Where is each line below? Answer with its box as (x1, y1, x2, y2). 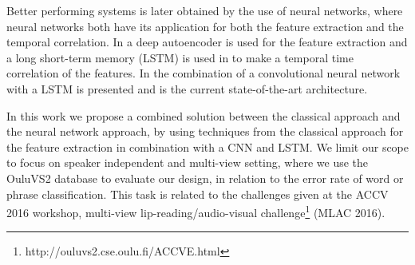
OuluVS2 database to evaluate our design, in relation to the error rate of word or (6, 169, 404, 186)
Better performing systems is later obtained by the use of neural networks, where (6, 2, 403, 18)
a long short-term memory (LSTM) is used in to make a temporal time (6, 49, 354, 65)
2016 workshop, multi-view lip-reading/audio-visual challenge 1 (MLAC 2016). (6, 202, 385, 220)
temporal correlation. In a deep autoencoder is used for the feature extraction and (6, 34, 408, 50)
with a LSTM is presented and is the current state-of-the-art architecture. (6, 80, 368, 97)
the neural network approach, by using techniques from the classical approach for (6, 123, 404, 140)
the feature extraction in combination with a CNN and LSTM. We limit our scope (6, 138, 409, 155)
